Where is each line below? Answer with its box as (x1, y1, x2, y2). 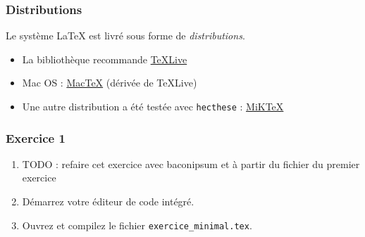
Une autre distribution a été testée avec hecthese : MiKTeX (22, 99, 284, 113)
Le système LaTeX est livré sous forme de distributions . (6, 28, 245, 43)
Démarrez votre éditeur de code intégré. (22, 194, 194, 209)
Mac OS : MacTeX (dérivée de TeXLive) (22, 75, 197, 90)
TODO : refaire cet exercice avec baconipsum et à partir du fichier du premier (22, 156, 360, 171)
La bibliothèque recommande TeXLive (22, 51, 187, 66)
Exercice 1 (6, 129, 66, 146)
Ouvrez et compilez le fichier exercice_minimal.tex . (22, 217, 252, 232)
